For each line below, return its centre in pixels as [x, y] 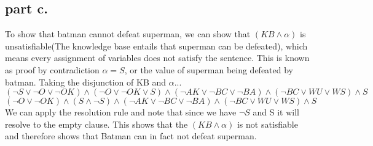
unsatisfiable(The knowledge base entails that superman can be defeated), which [156, 46]
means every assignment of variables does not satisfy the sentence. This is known [157, 58]
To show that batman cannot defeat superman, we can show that [128, 34]
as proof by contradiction [52, 69]
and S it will [276, 112]
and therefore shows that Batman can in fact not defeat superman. [131, 136]
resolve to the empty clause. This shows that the [96, 124]
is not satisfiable [267, 124]
